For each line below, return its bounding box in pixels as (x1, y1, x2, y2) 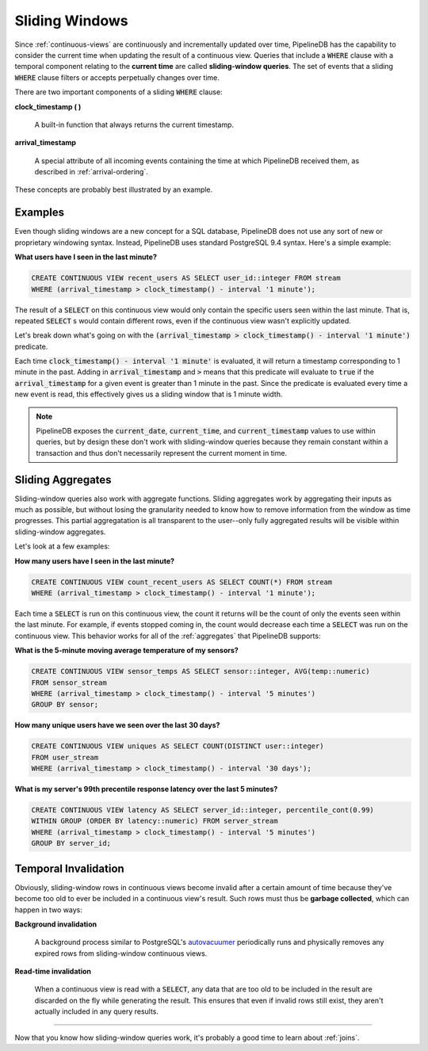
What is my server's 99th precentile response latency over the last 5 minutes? (14, 785, 278, 794)
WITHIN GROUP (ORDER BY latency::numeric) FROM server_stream (31, 816, 278, 826)
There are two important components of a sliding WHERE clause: (14, 87, 223, 97)
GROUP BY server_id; (31, 839, 111, 848)
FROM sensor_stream (31, 678, 107, 687)
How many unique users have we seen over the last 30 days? (14, 720, 220, 730)
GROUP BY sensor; (31, 700, 99, 709)
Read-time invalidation (14, 967, 91, 976)
